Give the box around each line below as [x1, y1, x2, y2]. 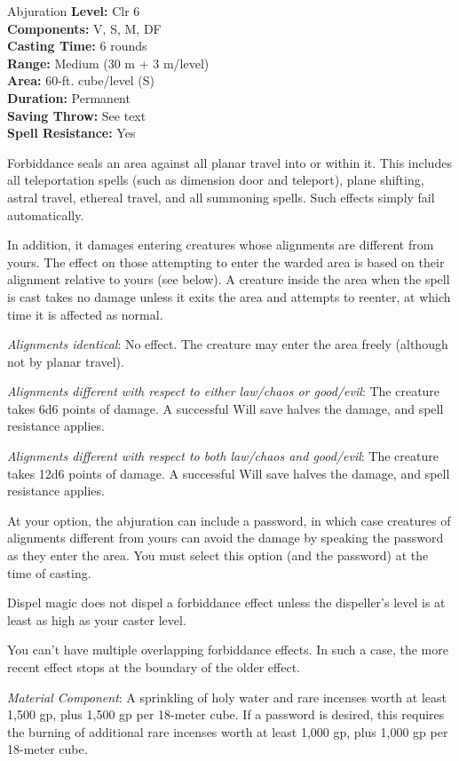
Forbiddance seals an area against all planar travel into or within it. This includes [7, 153, 452, 171]
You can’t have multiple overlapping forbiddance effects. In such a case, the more [7, 640, 448, 659]
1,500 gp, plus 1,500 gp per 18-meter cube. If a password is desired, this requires [7, 705, 445, 724]
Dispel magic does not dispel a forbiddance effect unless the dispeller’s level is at [7, 593, 446, 612]
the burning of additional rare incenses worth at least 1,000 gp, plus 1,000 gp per [7, 722, 448, 741]
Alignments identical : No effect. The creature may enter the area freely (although [7, 335, 448, 353]
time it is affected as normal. [7, 305, 163, 323]
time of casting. [7, 563, 91, 582]
